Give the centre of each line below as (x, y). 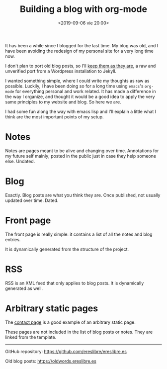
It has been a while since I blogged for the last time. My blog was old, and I (82, 45)
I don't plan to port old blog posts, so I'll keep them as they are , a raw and (81, 66)
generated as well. (24, 288)
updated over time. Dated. (32, 200)
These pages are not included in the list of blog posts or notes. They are (79, 332)
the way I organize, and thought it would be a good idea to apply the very (80, 96)
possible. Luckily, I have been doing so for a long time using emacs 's (74, 86)
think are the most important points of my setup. (54, 117)
